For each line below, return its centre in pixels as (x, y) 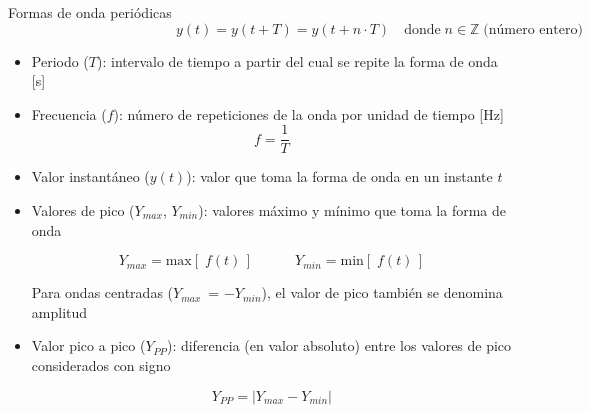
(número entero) (533, 29)
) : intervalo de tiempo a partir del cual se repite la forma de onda (297, 60)
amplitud (59, 311)
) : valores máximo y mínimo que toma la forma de (352, 210)
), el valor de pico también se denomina (382, 292)
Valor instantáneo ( (90, 176)
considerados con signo (101, 365)
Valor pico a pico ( (88, 345)
